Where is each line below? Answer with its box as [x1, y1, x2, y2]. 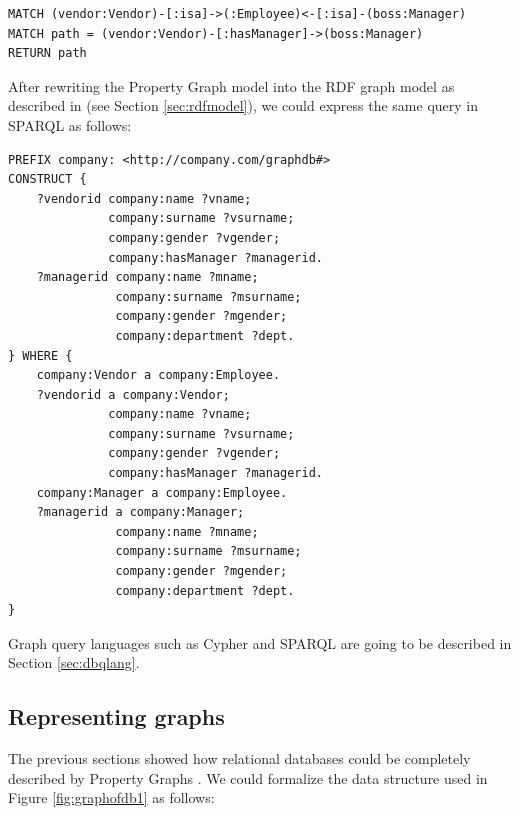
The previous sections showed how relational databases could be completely [8, 748, 471, 769]
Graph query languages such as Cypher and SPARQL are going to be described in [8, 632, 512, 653]
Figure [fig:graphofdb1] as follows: [8, 787, 215, 808]
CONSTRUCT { [8, 172, 87, 187]
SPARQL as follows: [8, 114, 132, 135]
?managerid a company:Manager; [36, 505, 245, 520]
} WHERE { [8, 348, 73, 363]
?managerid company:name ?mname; [36, 270, 259, 285]
